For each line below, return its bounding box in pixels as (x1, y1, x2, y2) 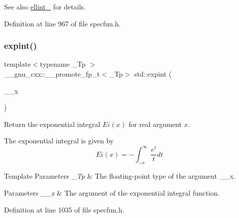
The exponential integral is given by (4, 135, 114, 146)
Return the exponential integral (4, 118, 101, 129)
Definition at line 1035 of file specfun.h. (4, 204, 124, 215)
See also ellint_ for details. (4, 1, 86, 11)
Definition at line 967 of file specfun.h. (4, 18, 121, 28)
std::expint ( (134, 69, 172, 79)
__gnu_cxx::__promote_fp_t (4, 69, 100, 79)
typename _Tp (40, 59, 86, 69)
